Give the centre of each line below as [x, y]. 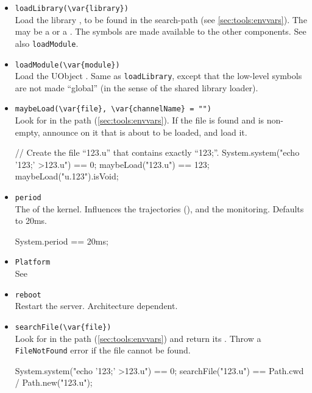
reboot [28, 295]
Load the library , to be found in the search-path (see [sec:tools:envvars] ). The [161, 19]
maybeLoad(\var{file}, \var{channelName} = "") [113, 109]
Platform [33, 263]
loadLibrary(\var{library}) [72, 9]
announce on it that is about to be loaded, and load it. [145, 132]
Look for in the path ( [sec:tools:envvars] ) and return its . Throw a [138, 338]
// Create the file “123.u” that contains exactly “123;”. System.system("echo [157, 152]
